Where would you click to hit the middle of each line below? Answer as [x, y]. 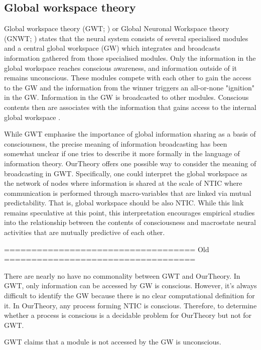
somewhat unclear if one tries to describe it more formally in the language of [122, 153]
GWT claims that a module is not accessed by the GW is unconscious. [113, 342]
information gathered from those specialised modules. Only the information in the [130, 57]
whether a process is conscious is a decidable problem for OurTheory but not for [128, 315]
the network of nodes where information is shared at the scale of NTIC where [123, 183]
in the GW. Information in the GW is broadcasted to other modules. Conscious [126, 97]
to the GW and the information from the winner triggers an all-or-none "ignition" [129, 87]
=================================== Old [107, 249]
